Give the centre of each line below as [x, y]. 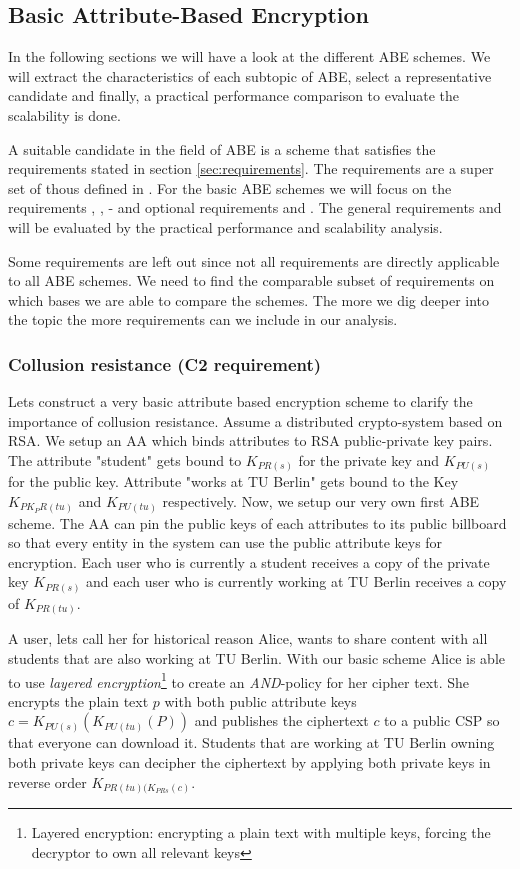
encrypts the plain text [78, 700]
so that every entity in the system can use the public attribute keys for [225, 542]
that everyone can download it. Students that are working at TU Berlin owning [251, 742]
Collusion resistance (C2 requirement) [165, 363]
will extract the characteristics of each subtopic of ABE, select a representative [250, 75]
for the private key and [369, 459]
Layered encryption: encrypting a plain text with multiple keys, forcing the [261, 832]
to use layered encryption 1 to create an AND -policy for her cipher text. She [238, 680]
